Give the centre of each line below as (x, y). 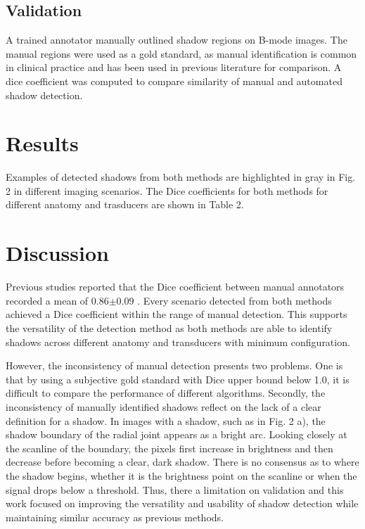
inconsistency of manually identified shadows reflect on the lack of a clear (164, 406)
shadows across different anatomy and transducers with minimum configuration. (178, 342)
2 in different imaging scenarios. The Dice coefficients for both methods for (167, 190)
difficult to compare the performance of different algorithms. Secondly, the (166, 393)
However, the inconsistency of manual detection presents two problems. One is (174, 365)
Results (42, 143)
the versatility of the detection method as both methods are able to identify (169, 327)
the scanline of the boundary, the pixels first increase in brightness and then (169, 448)
